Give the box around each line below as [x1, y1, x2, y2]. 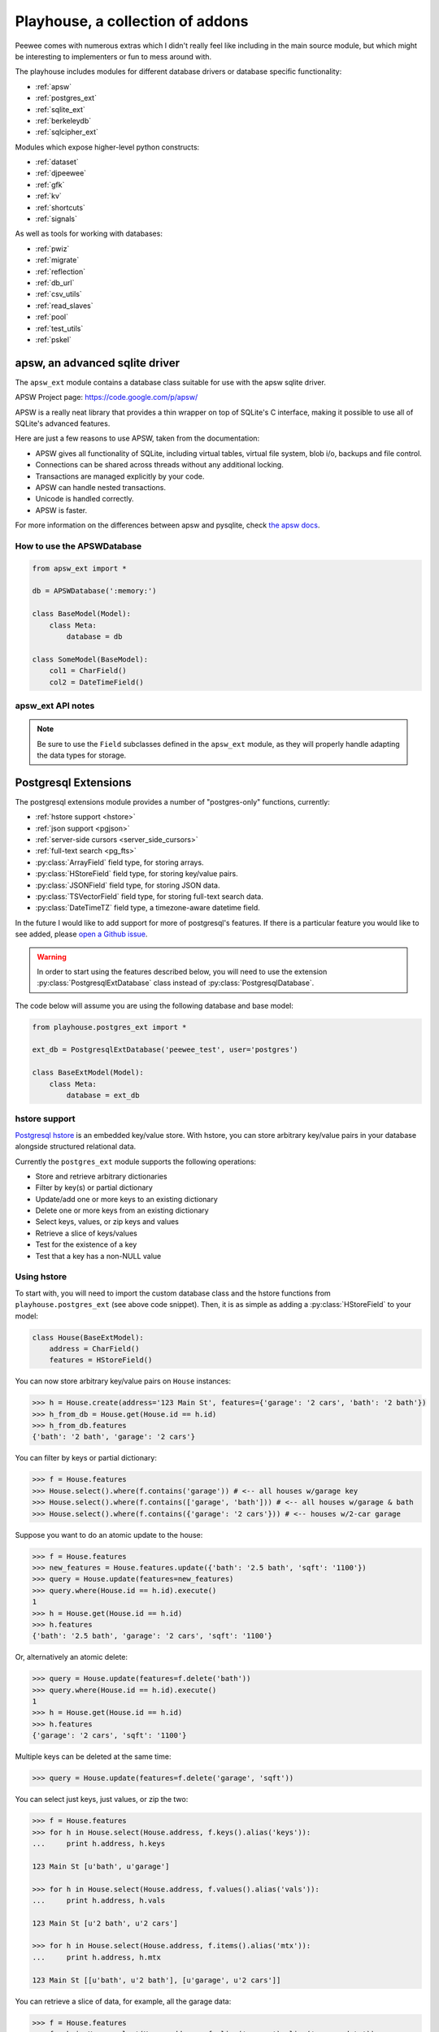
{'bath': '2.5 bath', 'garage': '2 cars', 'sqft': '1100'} [32, 1631, 272, 1641]
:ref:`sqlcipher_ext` [35, 127, 99, 137]
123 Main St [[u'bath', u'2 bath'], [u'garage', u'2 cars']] [32, 1975, 281, 1985]
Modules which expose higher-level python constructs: [15, 142, 200, 152]
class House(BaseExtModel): [32, 1333, 144, 1342]
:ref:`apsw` [35, 81, 72, 91]
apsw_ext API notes [15, 700, 95, 711]
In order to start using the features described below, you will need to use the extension [37, 966, 328, 976]
